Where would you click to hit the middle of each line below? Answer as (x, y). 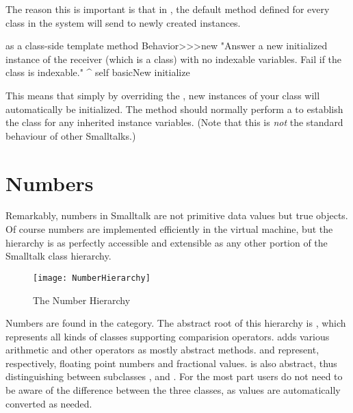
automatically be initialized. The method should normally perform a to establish (174, 109)
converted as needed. (49, 403)
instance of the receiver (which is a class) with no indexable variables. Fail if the (174, 59)
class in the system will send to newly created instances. (123, 22)
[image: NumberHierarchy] (92, 278)
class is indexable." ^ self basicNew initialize (98, 72)
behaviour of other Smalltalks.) (71, 135)
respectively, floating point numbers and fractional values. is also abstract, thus (171, 363)
